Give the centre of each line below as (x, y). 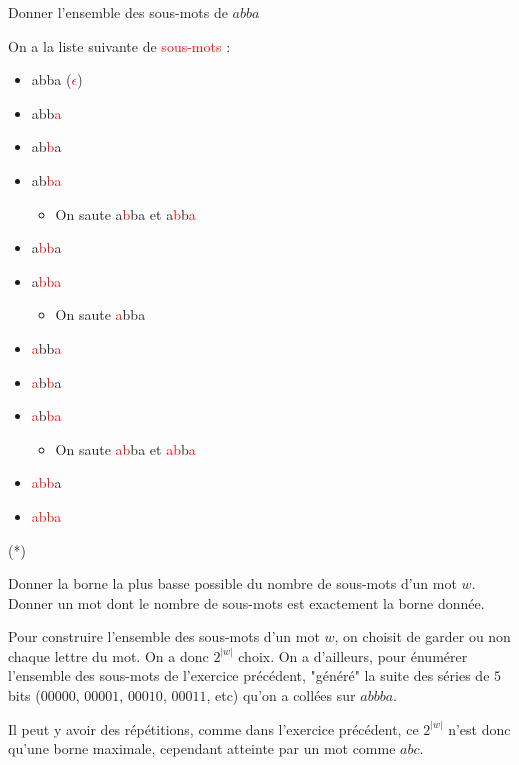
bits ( (24, 695)
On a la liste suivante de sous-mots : (119, 45)
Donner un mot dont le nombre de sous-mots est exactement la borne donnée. (246, 602)
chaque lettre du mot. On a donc (108, 655)
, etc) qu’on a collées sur (281, 695)
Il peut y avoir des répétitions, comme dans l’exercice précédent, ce (213, 728)
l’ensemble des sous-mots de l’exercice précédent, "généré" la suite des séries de (249, 675)
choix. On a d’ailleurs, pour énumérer (353, 655)
